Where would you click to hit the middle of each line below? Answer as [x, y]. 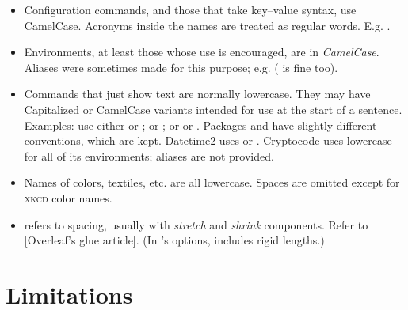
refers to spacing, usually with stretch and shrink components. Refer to [196, 224]
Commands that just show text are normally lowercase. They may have [197, 94]
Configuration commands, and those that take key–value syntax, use [190, 9]
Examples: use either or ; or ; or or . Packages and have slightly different [200, 125]
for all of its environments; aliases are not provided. [149, 155]
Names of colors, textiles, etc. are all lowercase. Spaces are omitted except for [212, 182]
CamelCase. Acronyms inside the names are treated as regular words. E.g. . [207, 25]
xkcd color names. [68, 197]
